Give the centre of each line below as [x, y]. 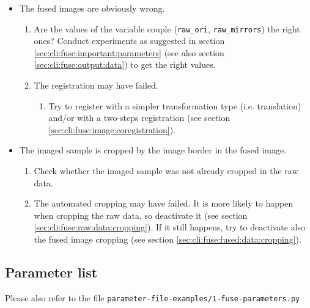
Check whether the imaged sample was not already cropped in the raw [166, 170]
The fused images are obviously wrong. [92, 8]
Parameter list [51, 272]
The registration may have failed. [96, 85]
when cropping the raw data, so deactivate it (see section [141, 215]
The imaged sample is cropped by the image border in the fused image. [153, 150]
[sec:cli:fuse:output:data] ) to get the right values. [125, 64]
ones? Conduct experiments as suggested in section [129, 41]
